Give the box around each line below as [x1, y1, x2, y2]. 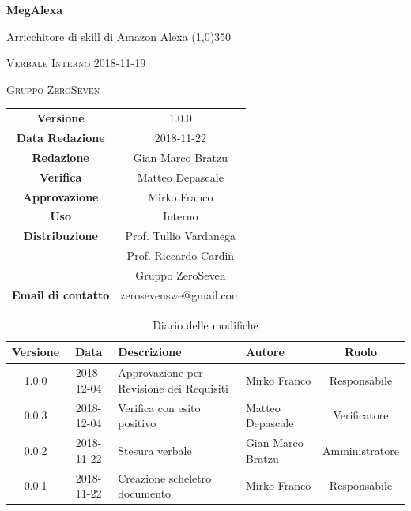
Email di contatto [12, 286, 110, 302]
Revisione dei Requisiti [118, 379, 228, 396]
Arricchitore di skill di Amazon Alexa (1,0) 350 [6, 28, 232, 44]
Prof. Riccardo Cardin [126, 247, 235, 264]
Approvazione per [118, 364, 203, 381]
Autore [245, 344, 285, 360]
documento [118, 485, 172, 502]
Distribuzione [23, 227, 98, 244]
